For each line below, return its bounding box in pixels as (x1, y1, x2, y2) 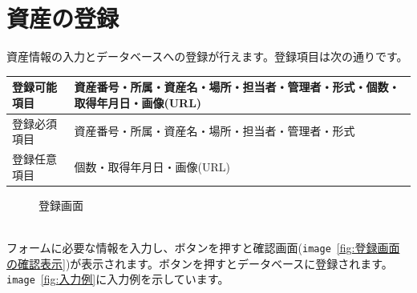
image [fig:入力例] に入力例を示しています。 (6, 271, 229, 287)
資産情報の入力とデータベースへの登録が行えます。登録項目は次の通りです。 (6, 48, 408, 65)
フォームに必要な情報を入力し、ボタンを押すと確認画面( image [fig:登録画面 (6, 239, 400, 255)
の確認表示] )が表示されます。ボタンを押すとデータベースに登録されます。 (6, 255, 393, 271)
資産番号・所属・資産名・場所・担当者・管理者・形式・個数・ (74, 78, 400, 95)
